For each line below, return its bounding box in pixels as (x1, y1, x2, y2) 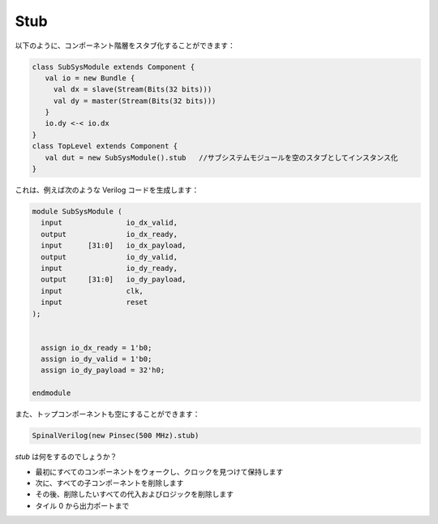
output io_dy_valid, (41, 252, 178, 261)
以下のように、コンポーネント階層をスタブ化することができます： (15, 41, 235, 50)
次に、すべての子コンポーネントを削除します (35, 479, 184, 487)
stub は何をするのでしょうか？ (15, 452, 118, 462)
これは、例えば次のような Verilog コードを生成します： (15, 185, 200, 195)
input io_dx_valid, (41, 218, 178, 227)
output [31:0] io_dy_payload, (41, 275, 187, 284)
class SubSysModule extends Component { (32, 62, 195, 71)
